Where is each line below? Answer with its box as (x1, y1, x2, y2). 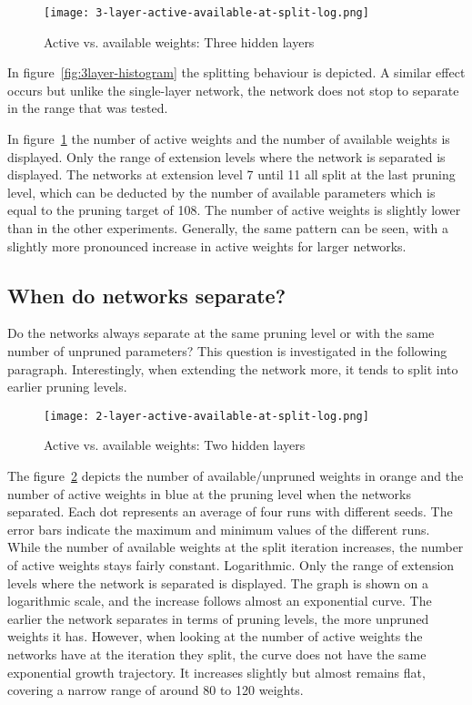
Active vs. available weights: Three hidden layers (44, 32, 315, 51)
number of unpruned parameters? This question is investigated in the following (7, 341, 447, 360)
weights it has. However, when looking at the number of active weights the (7, 627, 423, 646)
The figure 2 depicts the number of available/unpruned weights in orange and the (7, 466, 464, 485)
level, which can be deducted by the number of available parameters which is (7, 182, 436, 201)
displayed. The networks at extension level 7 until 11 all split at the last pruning (7, 165, 456, 184)
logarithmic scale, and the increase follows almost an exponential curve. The (7, 591, 432, 610)
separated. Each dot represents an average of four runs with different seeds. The (7, 502, 453, 521)
